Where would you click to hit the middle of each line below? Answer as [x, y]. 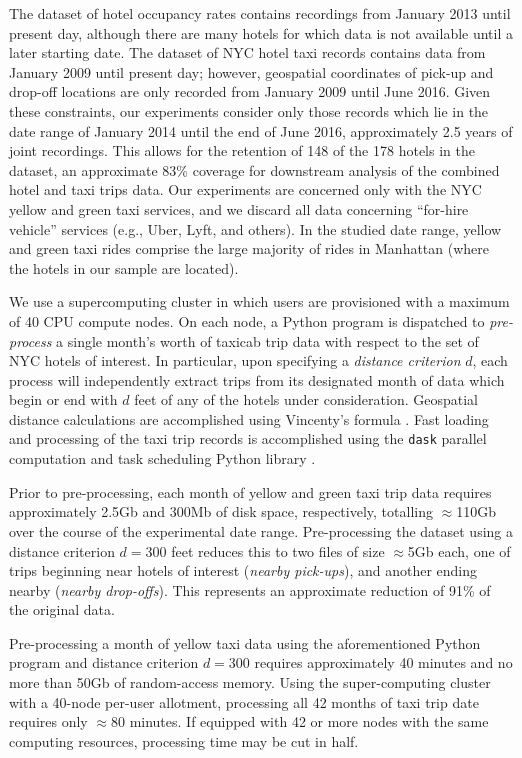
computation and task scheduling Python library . [162, 458]
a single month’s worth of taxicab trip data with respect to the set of [267, 340]
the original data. [62, 609]
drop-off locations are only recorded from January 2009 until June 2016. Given [250, 91]
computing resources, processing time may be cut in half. [184, 740]
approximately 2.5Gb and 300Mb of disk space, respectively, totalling [221, 511]
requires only [48, 721]
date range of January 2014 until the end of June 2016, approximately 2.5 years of [261, 130]
